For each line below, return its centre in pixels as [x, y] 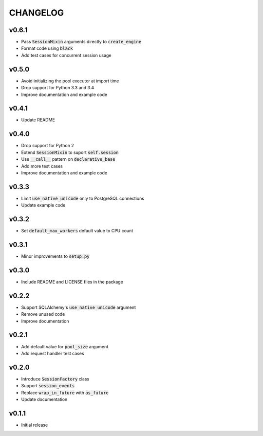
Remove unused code [43, 314]
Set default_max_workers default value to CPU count [77, 231]
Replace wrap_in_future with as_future [65, 393]
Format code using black [47, 48]
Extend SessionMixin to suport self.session [70, 152]
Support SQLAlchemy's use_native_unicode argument [79, 307]
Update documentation [44, 399]
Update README [38, 120]
